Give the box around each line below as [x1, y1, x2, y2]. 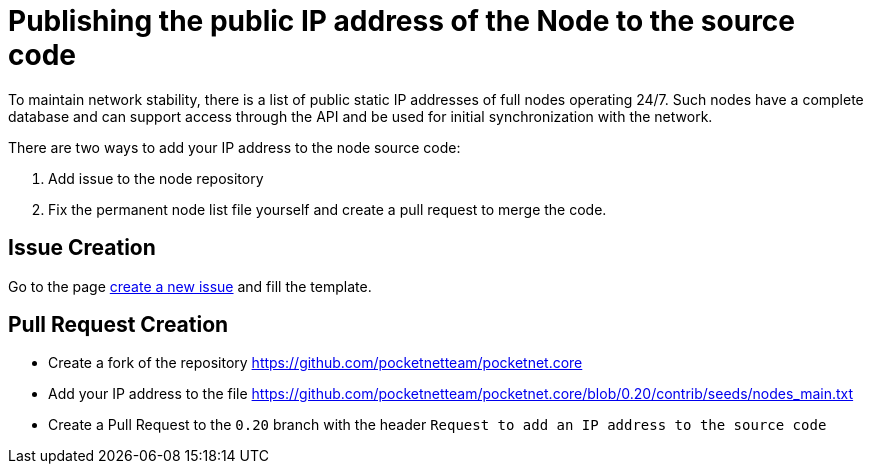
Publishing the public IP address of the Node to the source [8, 4, 796, 38]
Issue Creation [8, 235, 156, 261]
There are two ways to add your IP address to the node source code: [8, 138, 461, 156]
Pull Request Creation [8, 312, 229, 338]
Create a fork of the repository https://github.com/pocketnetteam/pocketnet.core [48, 354, 583, 372]
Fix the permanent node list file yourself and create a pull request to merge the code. [48, 200, 607, 218]
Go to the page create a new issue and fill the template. [8, 277, 372, 295]
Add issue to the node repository [48, 169, 264, 187]
